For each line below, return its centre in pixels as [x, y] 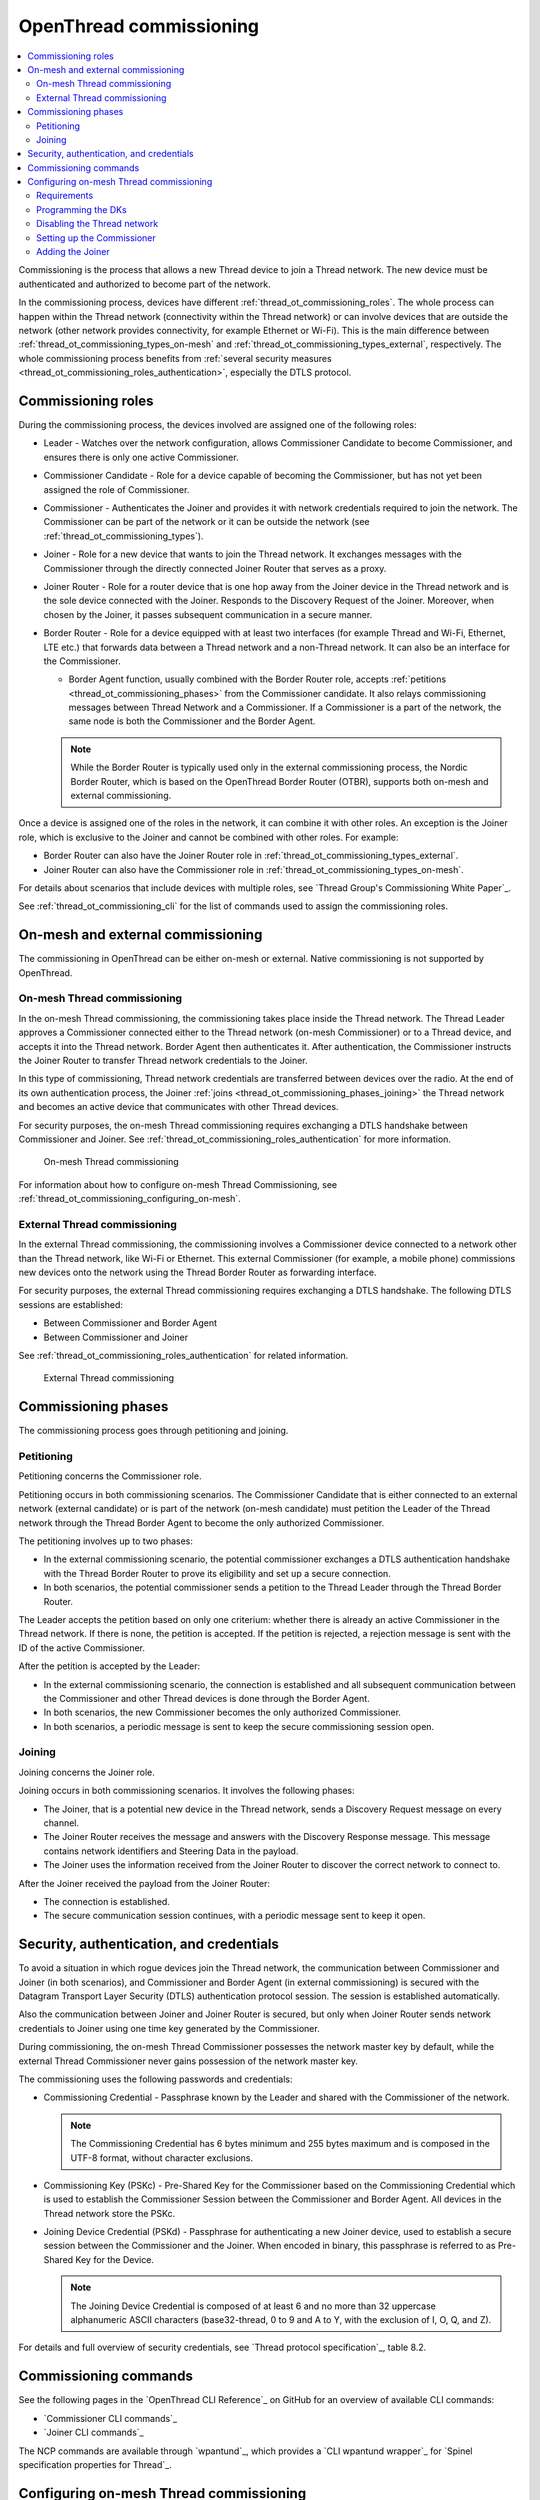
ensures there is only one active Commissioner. [141, 457]
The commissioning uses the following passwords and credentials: [155, 2079]
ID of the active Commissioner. [81, 1647]
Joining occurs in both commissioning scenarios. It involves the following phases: [186, 1791]
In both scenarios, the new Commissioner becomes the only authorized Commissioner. [222, 1712]
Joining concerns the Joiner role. [86, 1772]
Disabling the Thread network [97, 224]
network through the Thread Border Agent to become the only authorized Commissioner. [201, 1522]
